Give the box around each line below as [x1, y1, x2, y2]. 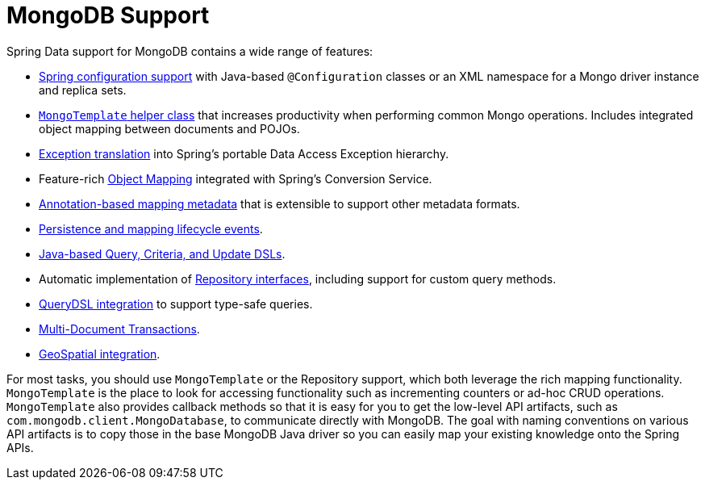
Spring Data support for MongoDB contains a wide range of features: [6, 44, 373, 58]
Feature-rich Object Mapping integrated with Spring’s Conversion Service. [39, 171, 432, 186]
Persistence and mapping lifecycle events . [39, 221, 263, 236]
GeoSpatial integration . [39, 346, 161, 361]
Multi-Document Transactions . [39, 321, 200, 336]
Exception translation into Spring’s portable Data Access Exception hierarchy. [39, 146, 449, 161]
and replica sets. [39, 82, 127, 97]
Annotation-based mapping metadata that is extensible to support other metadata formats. [39, 196, 520, 211]
